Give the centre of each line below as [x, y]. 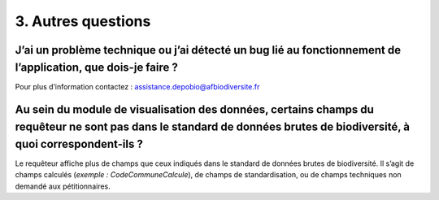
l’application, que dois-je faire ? [96, 67]
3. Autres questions [83, 21]
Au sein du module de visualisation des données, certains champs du [194, 110]
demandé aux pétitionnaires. [63, 186]
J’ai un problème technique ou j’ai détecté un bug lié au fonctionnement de [208, 50]
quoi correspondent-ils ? [79, 143]
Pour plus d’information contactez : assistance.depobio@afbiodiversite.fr [137, 86]
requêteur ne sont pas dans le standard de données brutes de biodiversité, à [213, 127]
